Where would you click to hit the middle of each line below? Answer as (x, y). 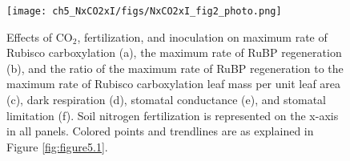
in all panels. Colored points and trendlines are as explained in (160, 131)
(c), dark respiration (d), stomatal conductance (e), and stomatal (166, 100)
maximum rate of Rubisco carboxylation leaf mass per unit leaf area (174, 84)
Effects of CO (40, 36)
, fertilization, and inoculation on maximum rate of (202, 36)
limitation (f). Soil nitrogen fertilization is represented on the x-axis (173, 115)
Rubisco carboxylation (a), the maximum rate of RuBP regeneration (174, 52)
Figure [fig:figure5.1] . (57, 146)
